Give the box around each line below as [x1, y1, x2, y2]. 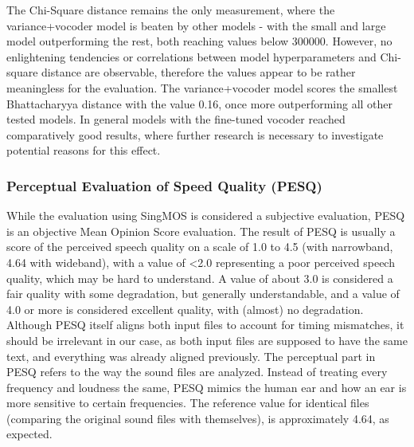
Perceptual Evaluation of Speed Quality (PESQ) [6, 175, 322, 195]
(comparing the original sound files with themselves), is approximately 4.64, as [6, 410, 389, 426]
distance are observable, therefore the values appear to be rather [41, 64, 356, 80]
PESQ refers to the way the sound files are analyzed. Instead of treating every [6, 363, 388, 380]
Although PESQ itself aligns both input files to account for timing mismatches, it [6, 316, 404, 333]
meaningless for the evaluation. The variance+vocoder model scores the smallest [6, 79, 398, 96]
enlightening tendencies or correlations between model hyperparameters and [6, 48, 377, 65]
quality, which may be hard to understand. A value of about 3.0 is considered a [6, 269, 393, 286]
